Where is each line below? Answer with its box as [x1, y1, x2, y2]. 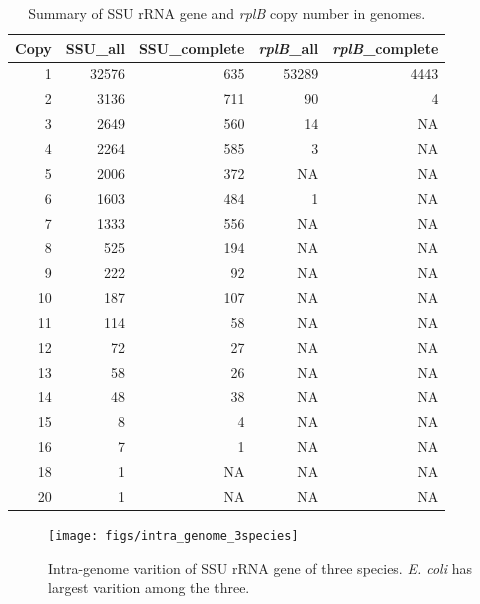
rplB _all [258, 37, 319, 58]
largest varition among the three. [48, 577, 250, 598]
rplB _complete [332, 37, 439, 58]
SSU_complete [138, 37, 245, 58]
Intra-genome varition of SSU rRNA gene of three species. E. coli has [48, 557, 472, 578]
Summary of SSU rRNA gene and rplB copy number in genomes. [28, 3, 426, 23]
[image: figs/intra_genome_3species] [48, 528, 299, 543]
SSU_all [65, 37, 125, 58]
